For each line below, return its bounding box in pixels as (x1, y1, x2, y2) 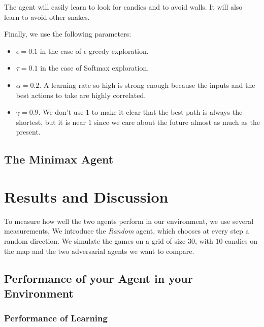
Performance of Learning (4, 312, 108, 324)
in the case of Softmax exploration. (40, 62, 149, 73)
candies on (225, 236, 257, 246)
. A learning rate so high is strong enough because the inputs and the (39, 79, 255, 90)
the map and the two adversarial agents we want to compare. (4, 245, 194, 256)
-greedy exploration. (86, 45, 149, 56)
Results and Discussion (4, 186, 169, 207)
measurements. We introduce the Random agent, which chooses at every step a (4, 225, 249, 236)
